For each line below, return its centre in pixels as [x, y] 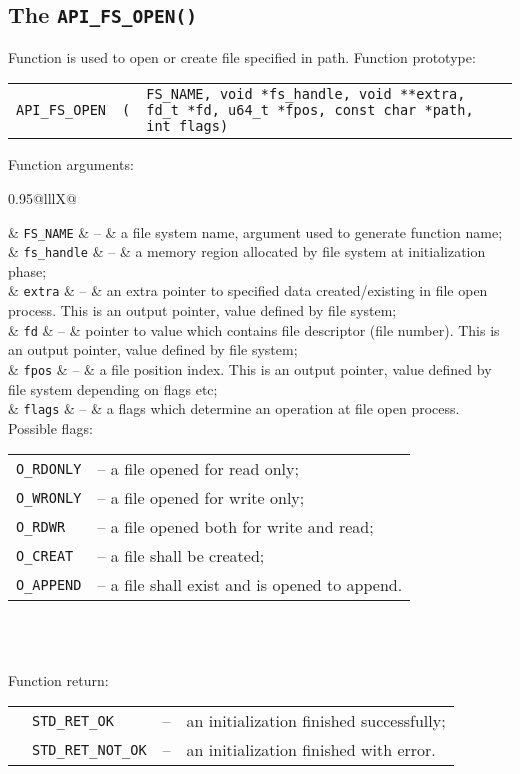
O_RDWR [41, 526]
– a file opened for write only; [201, 498]
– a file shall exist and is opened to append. [250, 585]
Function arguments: [71, 164]
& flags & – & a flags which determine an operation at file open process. [234, 408]
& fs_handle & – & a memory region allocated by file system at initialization [247, 251]
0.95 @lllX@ [42, 197]
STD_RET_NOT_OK [89, 749]
